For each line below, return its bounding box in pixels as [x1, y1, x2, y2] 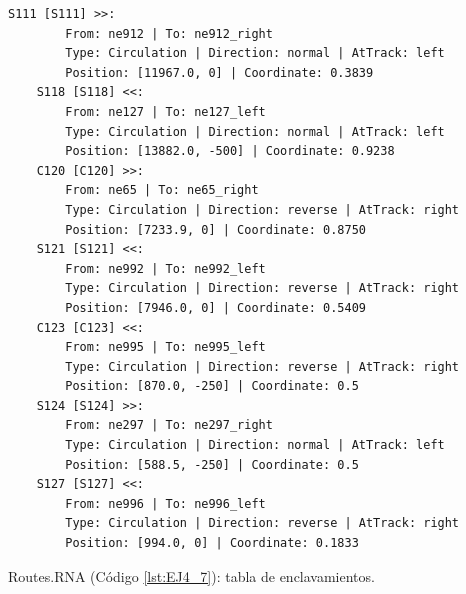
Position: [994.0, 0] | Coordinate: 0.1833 [65, 536, 359, 551]
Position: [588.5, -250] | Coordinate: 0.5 [65, 457, 359, 472]
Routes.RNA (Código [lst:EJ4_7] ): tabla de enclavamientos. [8, 565, 375, 586]
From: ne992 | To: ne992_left [65, 261, 266, 276]
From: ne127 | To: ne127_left [65, 104, 266, 119]
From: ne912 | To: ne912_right [65, 26, 273, 41]
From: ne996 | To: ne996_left [65, 496, 266, 511]
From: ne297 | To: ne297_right [65, 418, 273, 433]
